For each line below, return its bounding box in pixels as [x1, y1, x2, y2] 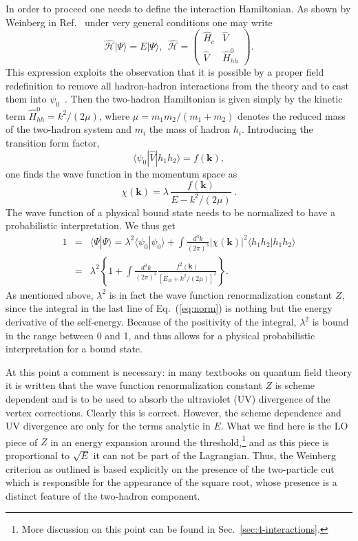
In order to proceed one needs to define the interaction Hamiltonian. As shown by [6, 1, 351, 15]
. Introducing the [241, 122, 313, 136]
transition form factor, [6, 136, 100, 150]
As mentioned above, [6, 287, 94, 301]
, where [98, 108, 130, 123]
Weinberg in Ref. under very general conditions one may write [6, 14, 273, 29]
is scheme [275, 378, 315, 392]
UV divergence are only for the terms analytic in [6, 418, 211, 433]
